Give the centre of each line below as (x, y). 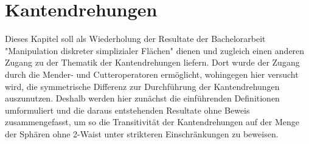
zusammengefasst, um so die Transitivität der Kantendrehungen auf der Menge (152, 122)
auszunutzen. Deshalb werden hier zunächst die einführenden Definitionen (142, 98)
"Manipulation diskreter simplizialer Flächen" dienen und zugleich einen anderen (155, 50)
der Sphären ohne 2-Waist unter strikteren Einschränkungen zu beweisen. (142, 133)
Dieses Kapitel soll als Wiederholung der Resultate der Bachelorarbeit (135, 39)
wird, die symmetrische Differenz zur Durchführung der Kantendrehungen (142, 86)
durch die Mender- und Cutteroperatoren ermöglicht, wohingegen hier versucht (152, 74)
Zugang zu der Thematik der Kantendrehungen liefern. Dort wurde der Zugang (152, 62)
